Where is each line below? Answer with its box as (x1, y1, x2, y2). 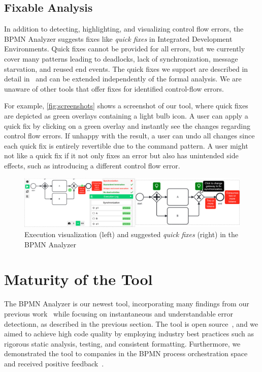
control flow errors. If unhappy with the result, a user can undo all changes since (4, 130, 255, 141)
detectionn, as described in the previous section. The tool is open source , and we (4, 318, 258, 329)
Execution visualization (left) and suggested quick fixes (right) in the (24, 229, 238, 239)
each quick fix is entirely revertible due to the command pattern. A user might (4, 140, 248, 151)
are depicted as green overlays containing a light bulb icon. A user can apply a (4, 110, 248, 121)
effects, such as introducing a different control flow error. (4, 160, 180, 170)
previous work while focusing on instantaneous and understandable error (4, 308, 234, 319)
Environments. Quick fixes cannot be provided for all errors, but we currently (4, 43, 245, 54)
